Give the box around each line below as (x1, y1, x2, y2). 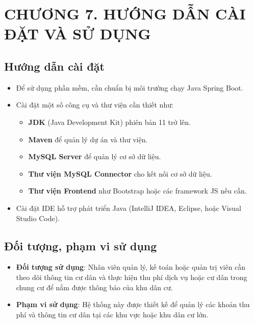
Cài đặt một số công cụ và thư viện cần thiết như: (16, 99, 173, 110)
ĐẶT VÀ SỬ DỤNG (4, 23, 151, 44)
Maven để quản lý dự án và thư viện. (28, 134, 148, 144)
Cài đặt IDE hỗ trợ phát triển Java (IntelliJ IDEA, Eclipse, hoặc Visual (16, 202, 241, 213)
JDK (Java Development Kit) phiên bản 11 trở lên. (28, 116, 191, 127)
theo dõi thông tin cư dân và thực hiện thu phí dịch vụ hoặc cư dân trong (16, 271, 247, 282)
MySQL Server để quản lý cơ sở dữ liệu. (28, 151, 161, 162)
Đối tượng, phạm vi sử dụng (4, 238, 157, 253)
